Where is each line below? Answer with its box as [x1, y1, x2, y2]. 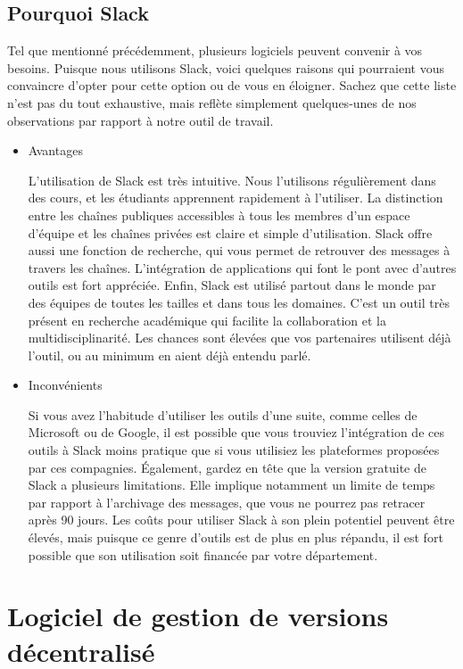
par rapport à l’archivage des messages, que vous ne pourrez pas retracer [28, 492, 426, 511]
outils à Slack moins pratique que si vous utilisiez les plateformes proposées [28, 441, 440, 459]
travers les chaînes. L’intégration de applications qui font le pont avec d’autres [28, 258, 457, 277]
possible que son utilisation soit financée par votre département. [28, 545, 378, 564]
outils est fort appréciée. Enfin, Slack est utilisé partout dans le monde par [28, 276, 436, 294]
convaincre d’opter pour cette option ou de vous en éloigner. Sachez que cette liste [7, 76, 457, 95]
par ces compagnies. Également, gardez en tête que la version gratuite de [28, 458, 426, 476]
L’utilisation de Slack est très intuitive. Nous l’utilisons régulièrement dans [28, 170, 436, 189]
